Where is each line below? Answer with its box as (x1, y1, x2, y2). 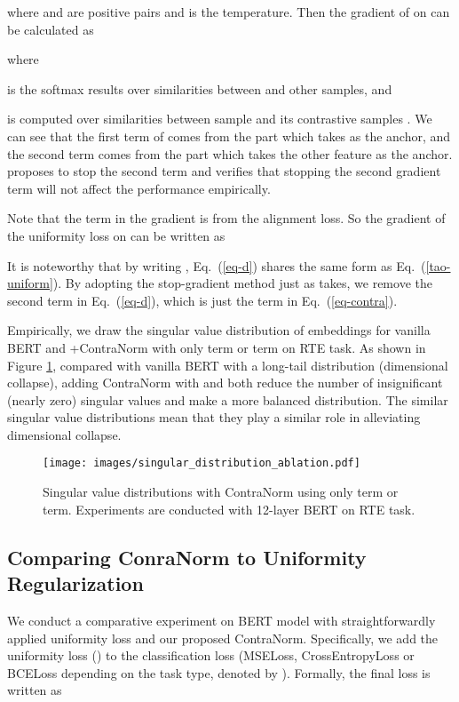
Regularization (7, 570, 144, 597)
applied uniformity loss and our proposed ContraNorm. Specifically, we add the (7, 628, 439, 647)
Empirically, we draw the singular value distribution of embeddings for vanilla (7, 321, 431, 339)
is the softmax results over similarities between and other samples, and (7, 79, 392, 98)
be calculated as (7, 20, 94, 38)
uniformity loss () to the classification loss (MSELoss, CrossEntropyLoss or (7, 646, 415, 665)
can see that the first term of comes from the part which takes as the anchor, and (7, 126, 451, 145)
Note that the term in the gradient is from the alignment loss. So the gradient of (7, 209, 446, 227)
